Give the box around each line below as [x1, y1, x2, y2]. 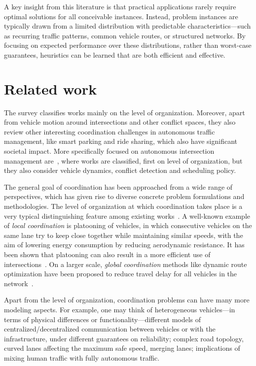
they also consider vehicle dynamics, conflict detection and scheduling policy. [4, 165, 236, 175]
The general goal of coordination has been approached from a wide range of [4, 181, 233, 192]
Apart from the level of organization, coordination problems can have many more [4, 295, 250, 305]
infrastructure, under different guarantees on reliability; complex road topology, [4, 333, 244, 343]
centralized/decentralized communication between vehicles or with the [4, 324, 216, 334]
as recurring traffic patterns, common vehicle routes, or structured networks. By [4, 30, 246, 40]
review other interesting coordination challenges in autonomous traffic [4, 126, 215, 136]
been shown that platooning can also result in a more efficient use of [4, 249, 211, 259]
